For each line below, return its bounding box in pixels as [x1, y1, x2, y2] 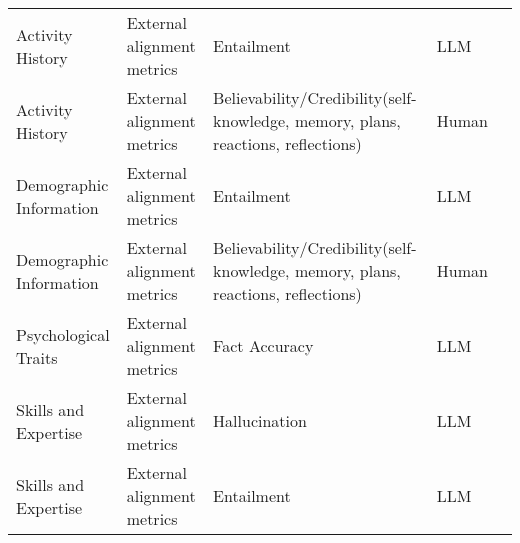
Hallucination [213, 409, 307, 432]
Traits [16, 345, 58, 369]
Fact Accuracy [213, 334, 314, 357]
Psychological [16, 322, 110, 346]
